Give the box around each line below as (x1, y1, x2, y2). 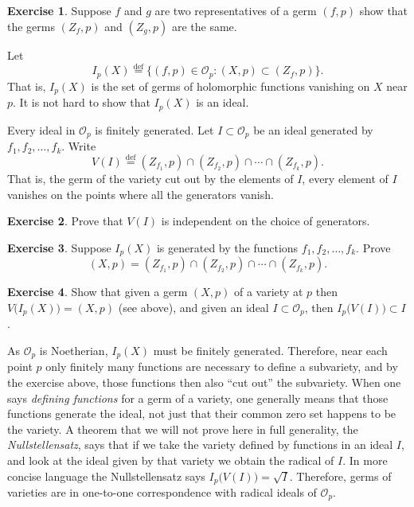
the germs (7, 18, 55, 34)
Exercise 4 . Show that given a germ (7, 283, 188, 300)
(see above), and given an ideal (118, 298, 269, 315)
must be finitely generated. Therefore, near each (153, 341, 388, 358)
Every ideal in (7, 121, 76, 138)
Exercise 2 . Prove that (7, 213, 123, 229)
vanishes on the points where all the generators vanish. (7, 185, 274, 202)
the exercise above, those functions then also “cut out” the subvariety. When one (7, 373, 401, 390)
